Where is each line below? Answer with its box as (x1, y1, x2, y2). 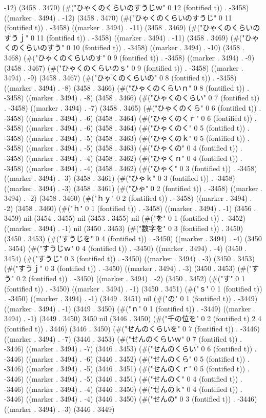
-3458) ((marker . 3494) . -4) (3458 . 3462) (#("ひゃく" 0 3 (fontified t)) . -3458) (4, 162, 257, 173)
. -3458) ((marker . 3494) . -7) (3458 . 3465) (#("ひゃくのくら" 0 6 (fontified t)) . (4, 102, 261, 113)
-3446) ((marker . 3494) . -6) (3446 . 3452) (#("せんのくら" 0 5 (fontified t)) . (4, 353, 250, 364)
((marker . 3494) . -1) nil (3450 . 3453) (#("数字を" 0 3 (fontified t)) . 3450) (4, 223, 243, 234)
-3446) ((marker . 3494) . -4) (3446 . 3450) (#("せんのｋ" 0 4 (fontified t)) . (4, 383, 242, 394)
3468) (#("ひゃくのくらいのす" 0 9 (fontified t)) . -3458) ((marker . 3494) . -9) (4, 52, 255, 62)
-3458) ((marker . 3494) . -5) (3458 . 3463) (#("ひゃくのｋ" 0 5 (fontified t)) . (4, 132, 250, 143)
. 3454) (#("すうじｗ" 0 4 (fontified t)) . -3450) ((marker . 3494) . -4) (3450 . (4, 243, 247, 254)
